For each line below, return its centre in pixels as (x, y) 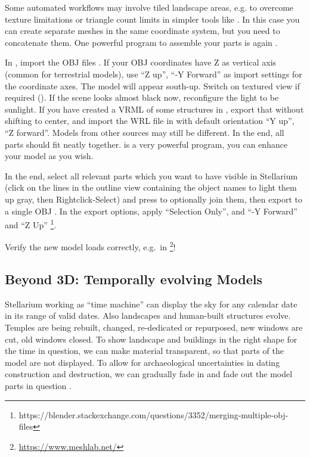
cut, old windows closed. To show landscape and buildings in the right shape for (151, 339)
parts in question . (38, 385)
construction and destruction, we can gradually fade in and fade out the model (149, 374)
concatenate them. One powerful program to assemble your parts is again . (141, 42)
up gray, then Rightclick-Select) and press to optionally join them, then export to (154, 199)
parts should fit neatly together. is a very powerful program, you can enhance (146, 144)
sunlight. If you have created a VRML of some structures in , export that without (154, 109)
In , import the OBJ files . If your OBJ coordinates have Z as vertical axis (141, 62)
